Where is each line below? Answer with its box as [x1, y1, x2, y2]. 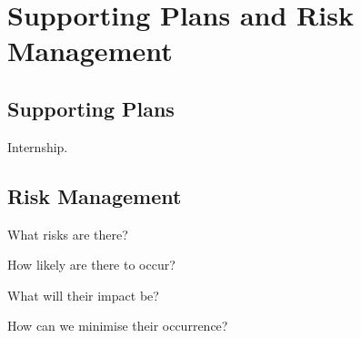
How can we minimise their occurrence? [7, 316, 228, 335]
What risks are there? [7, 224, 128, 243]
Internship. [7, 137, 68, 156]
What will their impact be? [7, 285, 159, 304]
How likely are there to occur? [7, 255, 175, 274]
